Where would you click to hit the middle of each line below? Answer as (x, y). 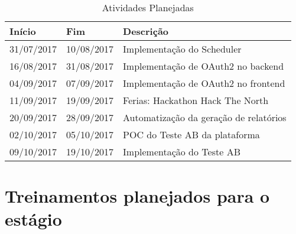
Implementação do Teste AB (182, 152)
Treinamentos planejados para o (137, 196)
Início (23, 31)
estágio (33, 219)
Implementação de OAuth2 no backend (204, 66)
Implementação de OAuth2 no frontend (204, 83)
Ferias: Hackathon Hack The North (196, 100)
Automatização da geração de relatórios (205, 117)
